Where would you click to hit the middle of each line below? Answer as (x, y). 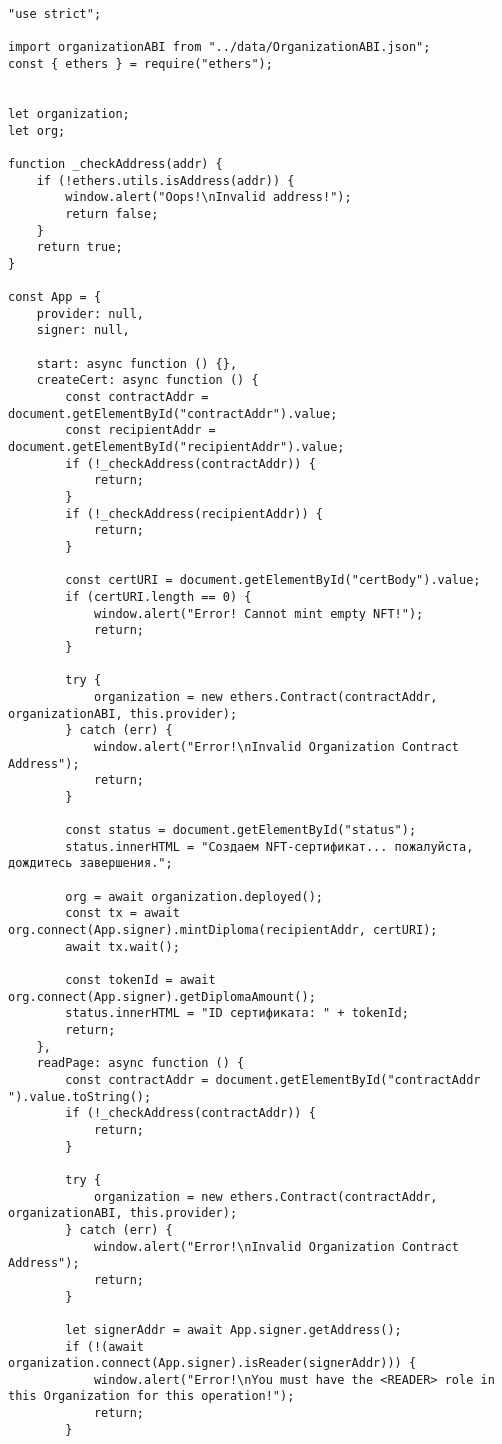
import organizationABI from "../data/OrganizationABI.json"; (219, 47)
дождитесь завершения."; (90, 863)
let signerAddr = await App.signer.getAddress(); (233, 1329)
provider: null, (90, 313)
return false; (112, 213)
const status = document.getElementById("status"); (241, 830)
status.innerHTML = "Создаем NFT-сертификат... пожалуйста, (269, 846)
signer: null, (83, 330)
